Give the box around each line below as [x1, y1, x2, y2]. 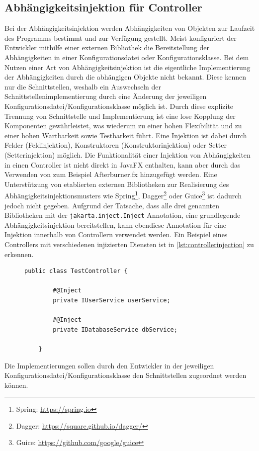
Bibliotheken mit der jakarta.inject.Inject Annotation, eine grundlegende [4, 210, 241, 220]
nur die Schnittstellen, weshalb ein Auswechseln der [4, 81, 161, 91]
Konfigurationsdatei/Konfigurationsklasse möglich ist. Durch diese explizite [4, 100, 234, 111]
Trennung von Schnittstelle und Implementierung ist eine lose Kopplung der [4, 110, 236, 121]
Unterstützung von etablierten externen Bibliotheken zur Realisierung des [4, 179, 229, 189]
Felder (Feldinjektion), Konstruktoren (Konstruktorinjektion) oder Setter [4, 140, 227, 150]
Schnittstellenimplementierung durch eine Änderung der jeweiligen [4, 91, 207, 101]
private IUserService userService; [53, 296, 171, 304]
